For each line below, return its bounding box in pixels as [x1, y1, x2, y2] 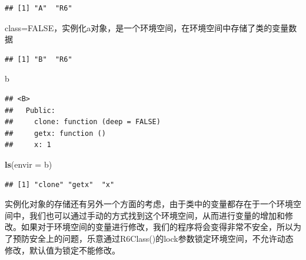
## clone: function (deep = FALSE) [5, 118, 161, 126]
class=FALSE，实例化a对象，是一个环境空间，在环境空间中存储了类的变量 [5, 21, 289, 34]
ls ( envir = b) [5, 158, 52, 170]
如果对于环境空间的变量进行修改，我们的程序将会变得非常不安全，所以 [21, 221, 293, 233]
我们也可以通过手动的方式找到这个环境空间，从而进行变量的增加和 [29, 209, 285, 221]
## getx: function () [5, 129, 106, 138]
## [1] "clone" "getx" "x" [5, 180, 115, 189]
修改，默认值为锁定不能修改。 [5, 244, 120, 256]
